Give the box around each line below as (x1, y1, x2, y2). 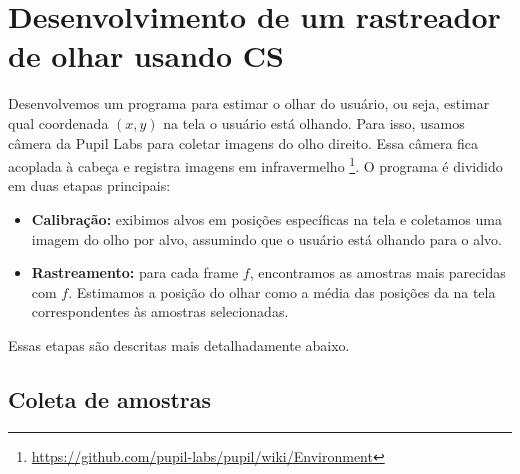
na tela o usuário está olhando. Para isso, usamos (163, 112, 465, 133)
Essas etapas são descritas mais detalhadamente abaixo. (8, 334, 350, 355)
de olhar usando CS (8, 35, 284, 76)
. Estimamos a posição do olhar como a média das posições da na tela (68, 281, 496, 302)
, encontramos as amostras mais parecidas (249, 262, 506, 283)
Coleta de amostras (8, 383, 212, 414)
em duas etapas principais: (8, 175, 171, 196)
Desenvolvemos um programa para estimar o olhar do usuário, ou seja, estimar (8, 93, 490, 114)
